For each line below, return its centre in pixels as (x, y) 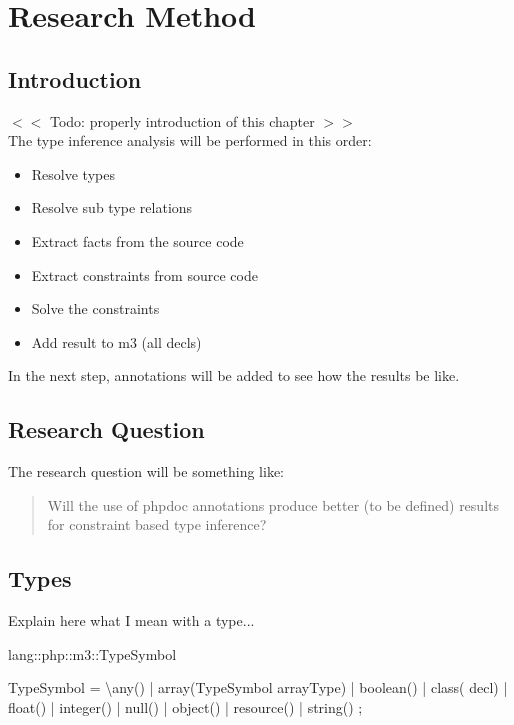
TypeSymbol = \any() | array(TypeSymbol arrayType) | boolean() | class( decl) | (258, 687)
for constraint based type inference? (157, 524)
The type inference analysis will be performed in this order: (190, 140)
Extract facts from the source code (137, 240)
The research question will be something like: (146, 471)
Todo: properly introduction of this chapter (182, 120)
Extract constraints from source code (144, 274)
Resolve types (73, 173)
